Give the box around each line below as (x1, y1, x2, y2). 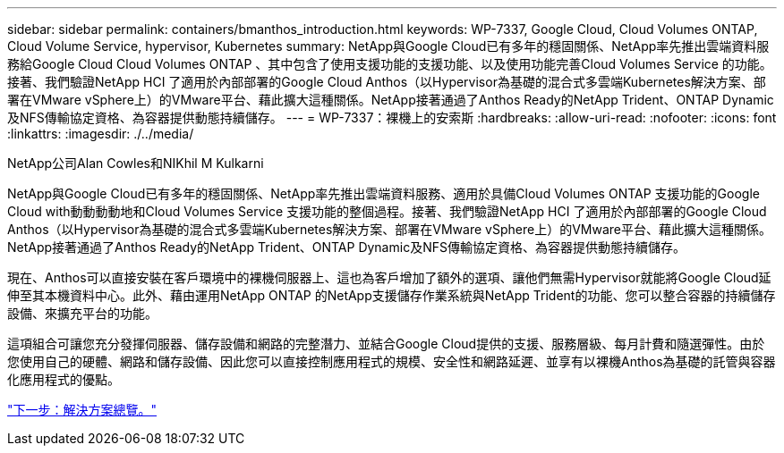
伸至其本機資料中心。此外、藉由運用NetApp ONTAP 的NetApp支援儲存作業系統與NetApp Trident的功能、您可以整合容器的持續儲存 (7, 288, 776, 303)
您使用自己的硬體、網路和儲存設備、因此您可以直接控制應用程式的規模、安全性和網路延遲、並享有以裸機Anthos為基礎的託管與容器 (7, 354, 776, 369)
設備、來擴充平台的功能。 (7, 306, 158, 321)
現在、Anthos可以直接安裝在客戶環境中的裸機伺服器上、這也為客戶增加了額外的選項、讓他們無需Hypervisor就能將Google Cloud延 (7, 270, 771, 285)
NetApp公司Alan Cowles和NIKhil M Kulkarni (7, 155, 264, 171)
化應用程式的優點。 (7, 372, 120, 387)
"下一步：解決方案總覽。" (7, 402, 158, 417)
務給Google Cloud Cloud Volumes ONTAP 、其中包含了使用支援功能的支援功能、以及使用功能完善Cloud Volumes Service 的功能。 (7, 56, 772, 71)
